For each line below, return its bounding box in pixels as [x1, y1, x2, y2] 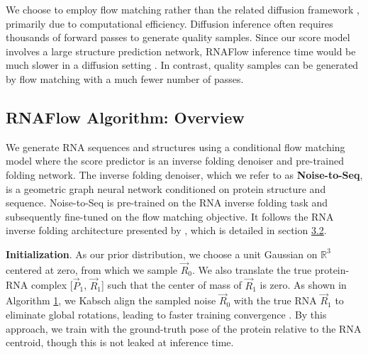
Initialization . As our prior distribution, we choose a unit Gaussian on [6, 246, 318, 261]
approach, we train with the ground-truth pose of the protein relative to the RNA [6, 321, 362, 336]
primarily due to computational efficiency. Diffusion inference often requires [6, 16, 333, 31]
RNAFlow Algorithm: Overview [6, 106, 245, 128]
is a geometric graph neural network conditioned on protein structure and [6, 181, 326, 196]
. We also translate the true [192, 262, 312, 277]
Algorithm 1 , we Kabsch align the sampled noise [6, 293, 216, 308]
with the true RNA [233, 293, 317, 308]
